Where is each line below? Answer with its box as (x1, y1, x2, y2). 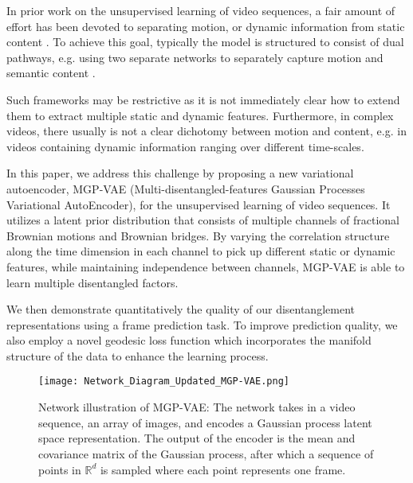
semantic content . (6, 64, 96, 81)
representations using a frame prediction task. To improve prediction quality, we (6, 316, 398, 333)
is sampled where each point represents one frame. (100, 461, 346, 477)
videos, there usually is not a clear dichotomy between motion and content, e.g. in (6, 123, 407, 139)
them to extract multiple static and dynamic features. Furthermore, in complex (6, 107, 394, 123)
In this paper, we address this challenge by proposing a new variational (6, 165, 354, 181)
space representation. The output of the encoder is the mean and (38, 430, 356, 446)
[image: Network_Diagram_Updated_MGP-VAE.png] (38, 376, 289, 388)
